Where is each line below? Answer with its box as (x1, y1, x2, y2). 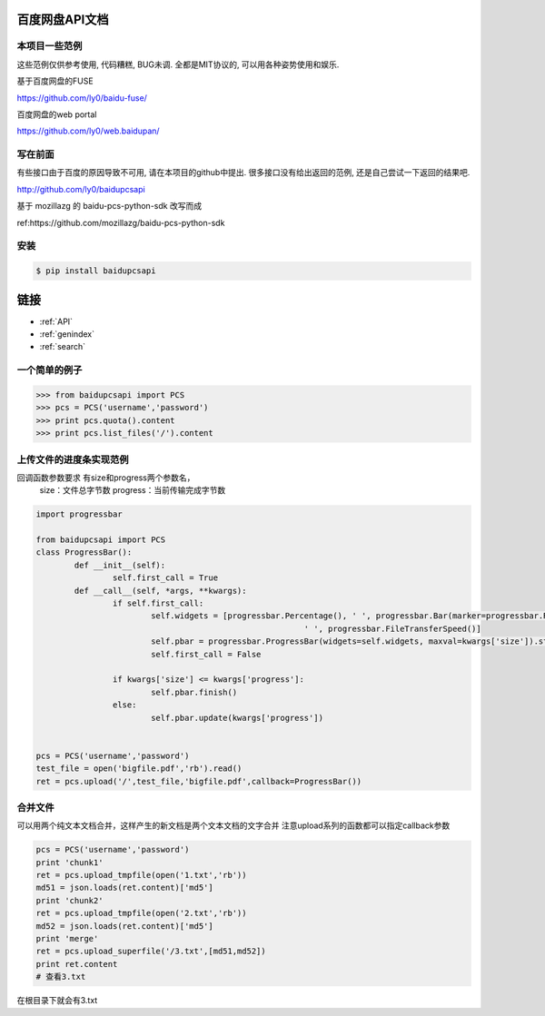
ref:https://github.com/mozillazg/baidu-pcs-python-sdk (16, 217, 225, 228)
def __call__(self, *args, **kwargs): (74, 586, 247, 596)
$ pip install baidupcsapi (35, 266, 156, 276)
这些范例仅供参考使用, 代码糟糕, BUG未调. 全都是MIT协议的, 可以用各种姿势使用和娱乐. (16, 59, 340, 70)
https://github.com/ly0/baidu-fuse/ (16, 92, 147, 104)
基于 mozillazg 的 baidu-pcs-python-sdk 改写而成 (16, 201, 203, 212)
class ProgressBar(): (35, 547, 133, 557)
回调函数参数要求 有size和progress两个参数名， (16, 472, 195, 483)
